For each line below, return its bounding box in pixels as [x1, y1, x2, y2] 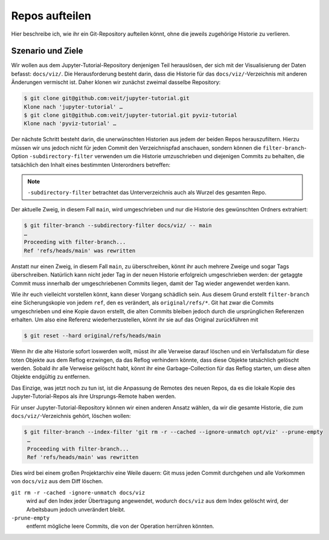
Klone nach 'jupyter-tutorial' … [24, 103, 123, 110]
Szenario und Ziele [11, 46, 84, 56]
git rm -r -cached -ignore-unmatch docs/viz [11, 489, 145, 496]
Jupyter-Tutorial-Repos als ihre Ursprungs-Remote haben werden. [11, 393, 176, 400]
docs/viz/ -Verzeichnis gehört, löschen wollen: [11, 412, 131, 419]
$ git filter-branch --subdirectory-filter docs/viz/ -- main [24, 222, 212, 229]
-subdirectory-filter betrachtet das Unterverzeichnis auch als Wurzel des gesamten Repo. [27, 189, 267, 196]
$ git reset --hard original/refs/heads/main [24, 332, 161, 339]
